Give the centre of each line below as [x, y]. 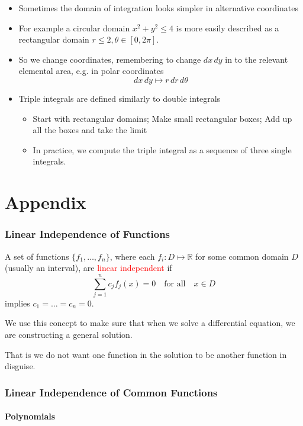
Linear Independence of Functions [88, 234]
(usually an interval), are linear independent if [88, 268]
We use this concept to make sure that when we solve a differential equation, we [150, 323]
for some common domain [242, 256]
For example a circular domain [74, 28]
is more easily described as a [228, 28]
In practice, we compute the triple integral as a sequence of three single [162, 149]
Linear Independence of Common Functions [111, 392]
